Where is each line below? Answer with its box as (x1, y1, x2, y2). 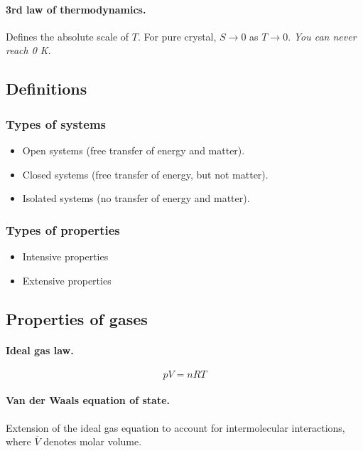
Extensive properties (22, 272, 112, 287)
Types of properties (6, 221, 120, 238)
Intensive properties (22, 248, 109, 263)
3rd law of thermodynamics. (6, 1, 146, 16)
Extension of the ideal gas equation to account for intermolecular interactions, (6, 420, 345, 435)
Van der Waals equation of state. (6, 393, 170, 408)
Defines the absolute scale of (6, 28, 129, 43)
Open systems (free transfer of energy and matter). (22, 142, 245, 157)
